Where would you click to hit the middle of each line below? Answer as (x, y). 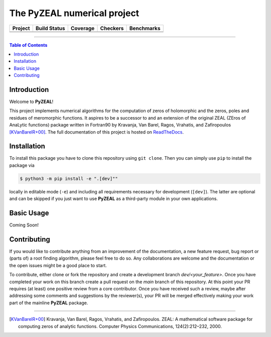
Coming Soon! (24, 225)
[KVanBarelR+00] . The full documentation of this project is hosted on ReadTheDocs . (97, 132)
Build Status (50, 28)
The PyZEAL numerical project (74, 13)
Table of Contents (28, 45)
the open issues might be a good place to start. (58, 265)
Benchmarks (145, 28)
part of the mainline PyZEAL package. (49, 303)
